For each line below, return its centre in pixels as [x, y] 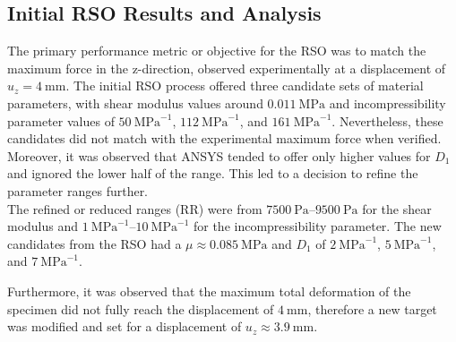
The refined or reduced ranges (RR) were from [135, 208]
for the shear [397, 208]
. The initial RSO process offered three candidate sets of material [245, 85]
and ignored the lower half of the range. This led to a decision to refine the [213, 173]
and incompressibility [387, 103]
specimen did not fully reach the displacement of [141, 308]
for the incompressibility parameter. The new [317, 226]
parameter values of [61, 120]
